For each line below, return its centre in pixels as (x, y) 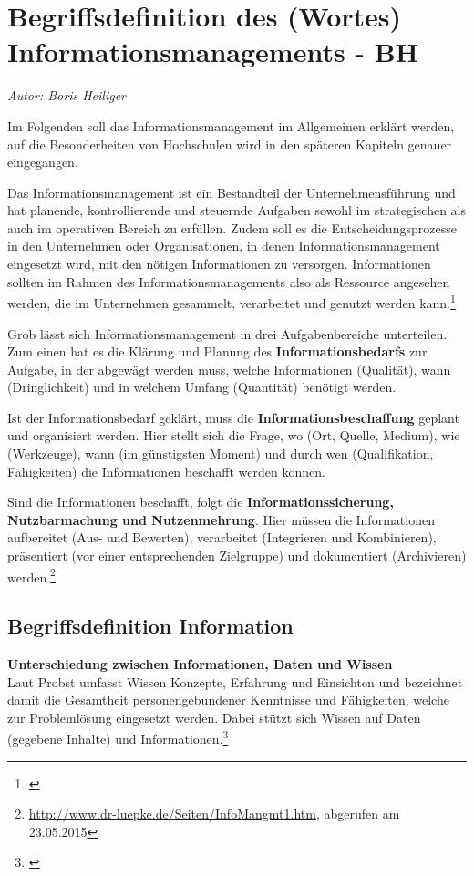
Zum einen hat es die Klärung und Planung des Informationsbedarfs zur (217, 351)
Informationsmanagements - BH (213, 52)
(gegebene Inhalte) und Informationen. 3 (118, 737)
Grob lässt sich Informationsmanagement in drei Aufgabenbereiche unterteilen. (227, 333)
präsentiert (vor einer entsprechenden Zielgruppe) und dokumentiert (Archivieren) (237, 556)
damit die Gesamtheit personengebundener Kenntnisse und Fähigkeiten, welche (228, 700)
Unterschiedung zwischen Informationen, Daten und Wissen (200, 664)
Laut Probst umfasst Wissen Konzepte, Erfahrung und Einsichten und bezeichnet (235, 681)
